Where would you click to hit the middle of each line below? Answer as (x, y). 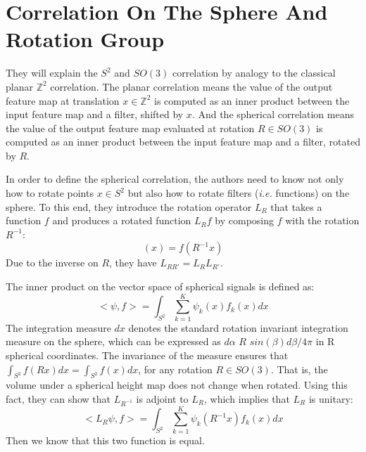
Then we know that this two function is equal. (105, 440)
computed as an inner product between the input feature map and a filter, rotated (183, 142)
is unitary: (331, 398)
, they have (133, 263)
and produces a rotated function (122, 220)
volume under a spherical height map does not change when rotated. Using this (177, 385)
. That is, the (299, 369)
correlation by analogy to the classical (254, 73)
